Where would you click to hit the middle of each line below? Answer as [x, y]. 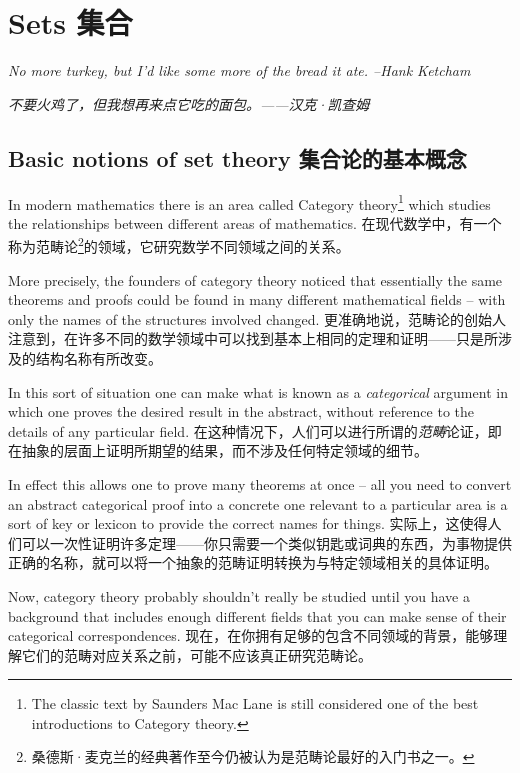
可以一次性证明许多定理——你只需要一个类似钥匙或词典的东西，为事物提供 [266, 542]
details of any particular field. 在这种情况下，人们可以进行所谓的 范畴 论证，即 [255, 430]
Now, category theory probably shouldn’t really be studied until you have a [239, 595]
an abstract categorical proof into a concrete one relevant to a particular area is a [258, 503]
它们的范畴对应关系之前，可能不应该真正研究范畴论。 [196, 654]
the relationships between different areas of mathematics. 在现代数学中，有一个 [255, 222]
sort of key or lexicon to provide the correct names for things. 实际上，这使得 [248, 523]
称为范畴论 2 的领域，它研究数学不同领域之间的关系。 [179, 245]
